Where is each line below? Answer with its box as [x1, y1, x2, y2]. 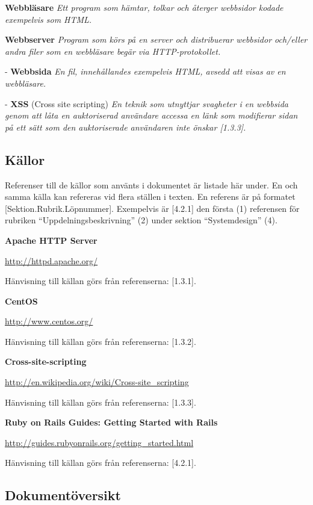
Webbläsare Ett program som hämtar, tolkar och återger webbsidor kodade [5, 1, 284, 13]
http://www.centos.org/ [5, 315, 93, 327]
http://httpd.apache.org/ [5, 254, 98, 267]
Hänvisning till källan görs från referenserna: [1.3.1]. [5, 274, 196, 287]
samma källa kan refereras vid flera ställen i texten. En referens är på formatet [5, 190, 296, 203]
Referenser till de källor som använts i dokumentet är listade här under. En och [5, 178, 298, 191]
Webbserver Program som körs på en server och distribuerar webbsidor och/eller [5, 33, 308, 46]
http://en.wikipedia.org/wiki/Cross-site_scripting [5, 376, 189, 388]
